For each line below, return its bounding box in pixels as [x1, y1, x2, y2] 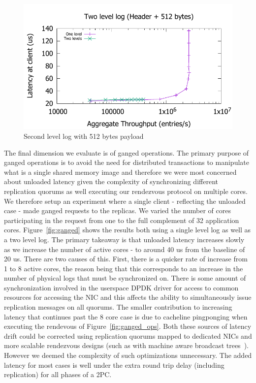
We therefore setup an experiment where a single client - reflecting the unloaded [4, 195, 246, 206]
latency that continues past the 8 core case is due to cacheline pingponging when [4, 311, 248, 321]
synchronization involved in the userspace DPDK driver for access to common [4, 282, 239, 292]
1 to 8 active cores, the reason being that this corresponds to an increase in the [4, 263, 243, 273]
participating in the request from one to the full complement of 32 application [4, 215, 239, 225]
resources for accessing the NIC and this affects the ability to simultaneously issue [4, 292, 252, 302]
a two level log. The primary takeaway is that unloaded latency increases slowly [4, 234, 245, 244]
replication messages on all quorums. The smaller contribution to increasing [4, 302, 232, 312]
